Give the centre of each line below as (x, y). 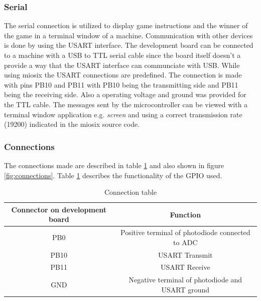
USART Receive (185, 267)
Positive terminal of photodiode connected (185, 232)
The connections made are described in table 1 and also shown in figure (114, 165)
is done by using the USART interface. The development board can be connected (129, 45)
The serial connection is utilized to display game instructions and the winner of (126, 25)
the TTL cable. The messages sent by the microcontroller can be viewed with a (126, 104)
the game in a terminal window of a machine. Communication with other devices (128, 35)
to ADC (185, 242)
